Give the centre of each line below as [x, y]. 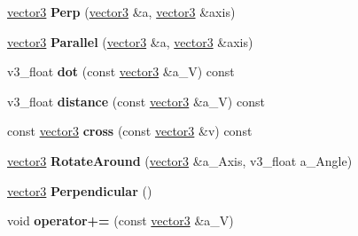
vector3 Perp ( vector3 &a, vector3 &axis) [121, 12]
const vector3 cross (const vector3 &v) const [130, 131]
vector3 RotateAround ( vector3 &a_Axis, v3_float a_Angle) [180, 160]
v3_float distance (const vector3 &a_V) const [136, 101]
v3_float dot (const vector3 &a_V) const [121, 71]
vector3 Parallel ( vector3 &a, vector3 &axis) [130, 41]
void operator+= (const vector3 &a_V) [121, 220]
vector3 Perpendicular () [80, 190]
